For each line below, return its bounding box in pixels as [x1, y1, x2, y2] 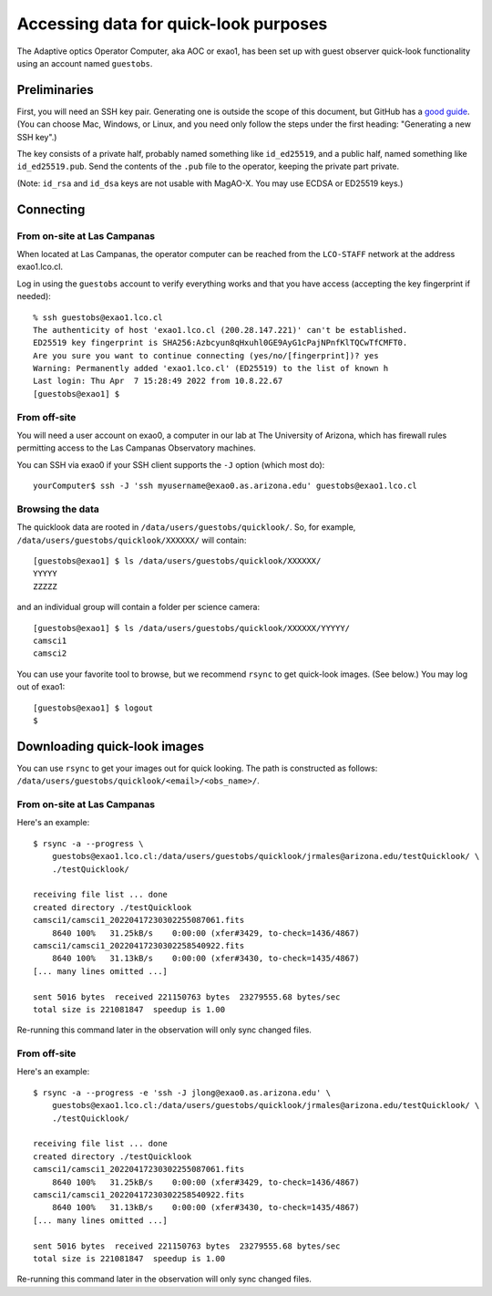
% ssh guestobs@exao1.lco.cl [33, 312, 163, 323]
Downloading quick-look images [16, 739, 205, 754]
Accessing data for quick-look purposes [16, 14, 328, 34]
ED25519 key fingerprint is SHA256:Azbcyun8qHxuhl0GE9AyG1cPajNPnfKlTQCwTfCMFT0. [33, 337, 408, 348]
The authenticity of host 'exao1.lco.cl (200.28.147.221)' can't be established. [33, 325, 408, 335]
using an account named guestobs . [16, 57, 153, 68]
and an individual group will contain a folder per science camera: [16, 602, 260, 613]
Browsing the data [16, 503, 100, 515]
